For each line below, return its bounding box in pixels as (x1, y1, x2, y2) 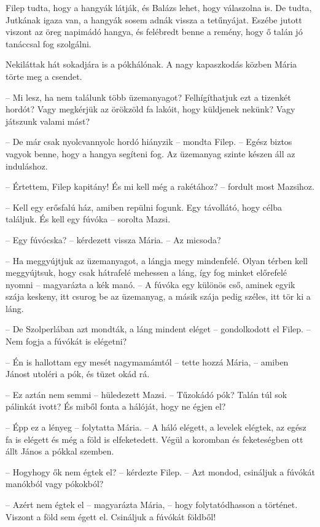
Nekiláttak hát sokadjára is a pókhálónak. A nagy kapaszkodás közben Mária (6, 58, 297, 71)
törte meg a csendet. (6, 69, 82, 82)
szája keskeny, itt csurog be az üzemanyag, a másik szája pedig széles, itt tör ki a (6, 290, 311, 303)
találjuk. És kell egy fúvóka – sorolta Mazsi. (6, 213, 171, 225)
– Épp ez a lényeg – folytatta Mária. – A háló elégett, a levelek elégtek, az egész (6, 421, 306, 434)
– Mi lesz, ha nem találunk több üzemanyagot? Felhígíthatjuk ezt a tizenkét (6, 90, 291, 103)
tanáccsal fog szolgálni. (6, 37, 92, 50)
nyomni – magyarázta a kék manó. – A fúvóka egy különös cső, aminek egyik (6, 278, 295, 291)
